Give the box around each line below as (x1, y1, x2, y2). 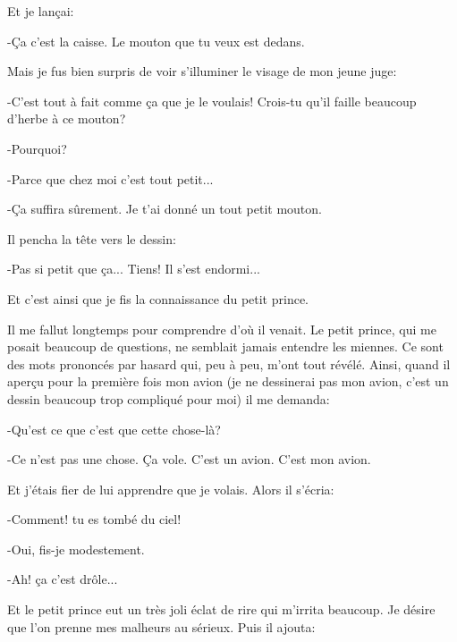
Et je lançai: (7, 2, 74, 20)
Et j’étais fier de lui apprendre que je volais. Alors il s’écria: (7, 479, 334, 498)
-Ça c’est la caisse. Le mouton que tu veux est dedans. (7, 31, 305, 50)
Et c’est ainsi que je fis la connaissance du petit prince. (7, 289, 309, 308)
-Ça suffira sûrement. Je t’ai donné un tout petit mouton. (7, 199, 322, 218)
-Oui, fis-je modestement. (7, 539, 145, 558)
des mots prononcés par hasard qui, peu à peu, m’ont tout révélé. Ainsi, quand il (7, 354, 451, 373)
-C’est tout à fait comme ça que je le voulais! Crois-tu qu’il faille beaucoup (7, 91, 417, 110)
